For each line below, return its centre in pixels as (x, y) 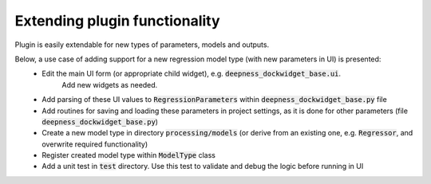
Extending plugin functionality (117, 21)
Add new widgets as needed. (110, 84)
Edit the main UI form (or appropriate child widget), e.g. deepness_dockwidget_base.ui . (192, 74)
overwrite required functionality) (95, 144)
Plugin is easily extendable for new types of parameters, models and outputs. (142, 45)
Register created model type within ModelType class (129, 155)
